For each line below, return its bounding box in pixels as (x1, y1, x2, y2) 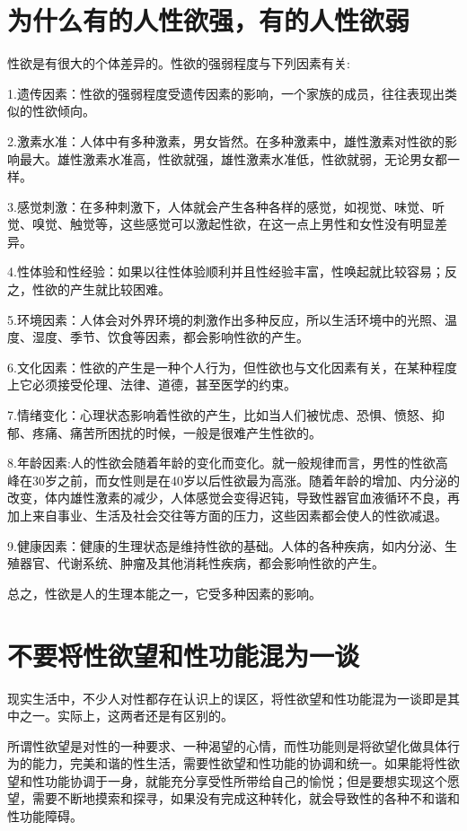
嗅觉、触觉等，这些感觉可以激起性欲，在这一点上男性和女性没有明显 (31, 214, 435, 233)
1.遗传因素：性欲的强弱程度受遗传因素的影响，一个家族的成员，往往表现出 (7, 83, 445, 102)
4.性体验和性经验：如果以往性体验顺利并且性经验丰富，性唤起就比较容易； (7, 262, 445, 281)
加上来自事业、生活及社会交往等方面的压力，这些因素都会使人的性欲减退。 (7, 506, 447, 524)
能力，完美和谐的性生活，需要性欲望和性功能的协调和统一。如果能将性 (31, 754, 447, 773)
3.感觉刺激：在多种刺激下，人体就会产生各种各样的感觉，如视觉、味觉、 (7, 197, 432, 215)
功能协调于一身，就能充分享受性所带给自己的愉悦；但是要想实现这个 (44, 771, 447, 790)
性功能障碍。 (7, 807, 83, 826)
